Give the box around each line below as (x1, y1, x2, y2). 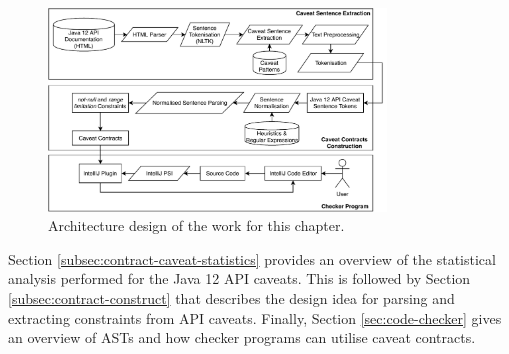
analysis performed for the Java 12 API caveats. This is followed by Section (8, 268, 471, 289)
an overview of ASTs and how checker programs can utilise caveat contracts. (8, 327, 476, 348)
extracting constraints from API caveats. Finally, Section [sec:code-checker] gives (8, 307, 502, 328)
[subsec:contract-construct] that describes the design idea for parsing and (8, 288, 455, 309)
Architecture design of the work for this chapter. (48, 215, 345, 236)
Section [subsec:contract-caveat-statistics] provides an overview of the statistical (8, 248, 496, 269)
